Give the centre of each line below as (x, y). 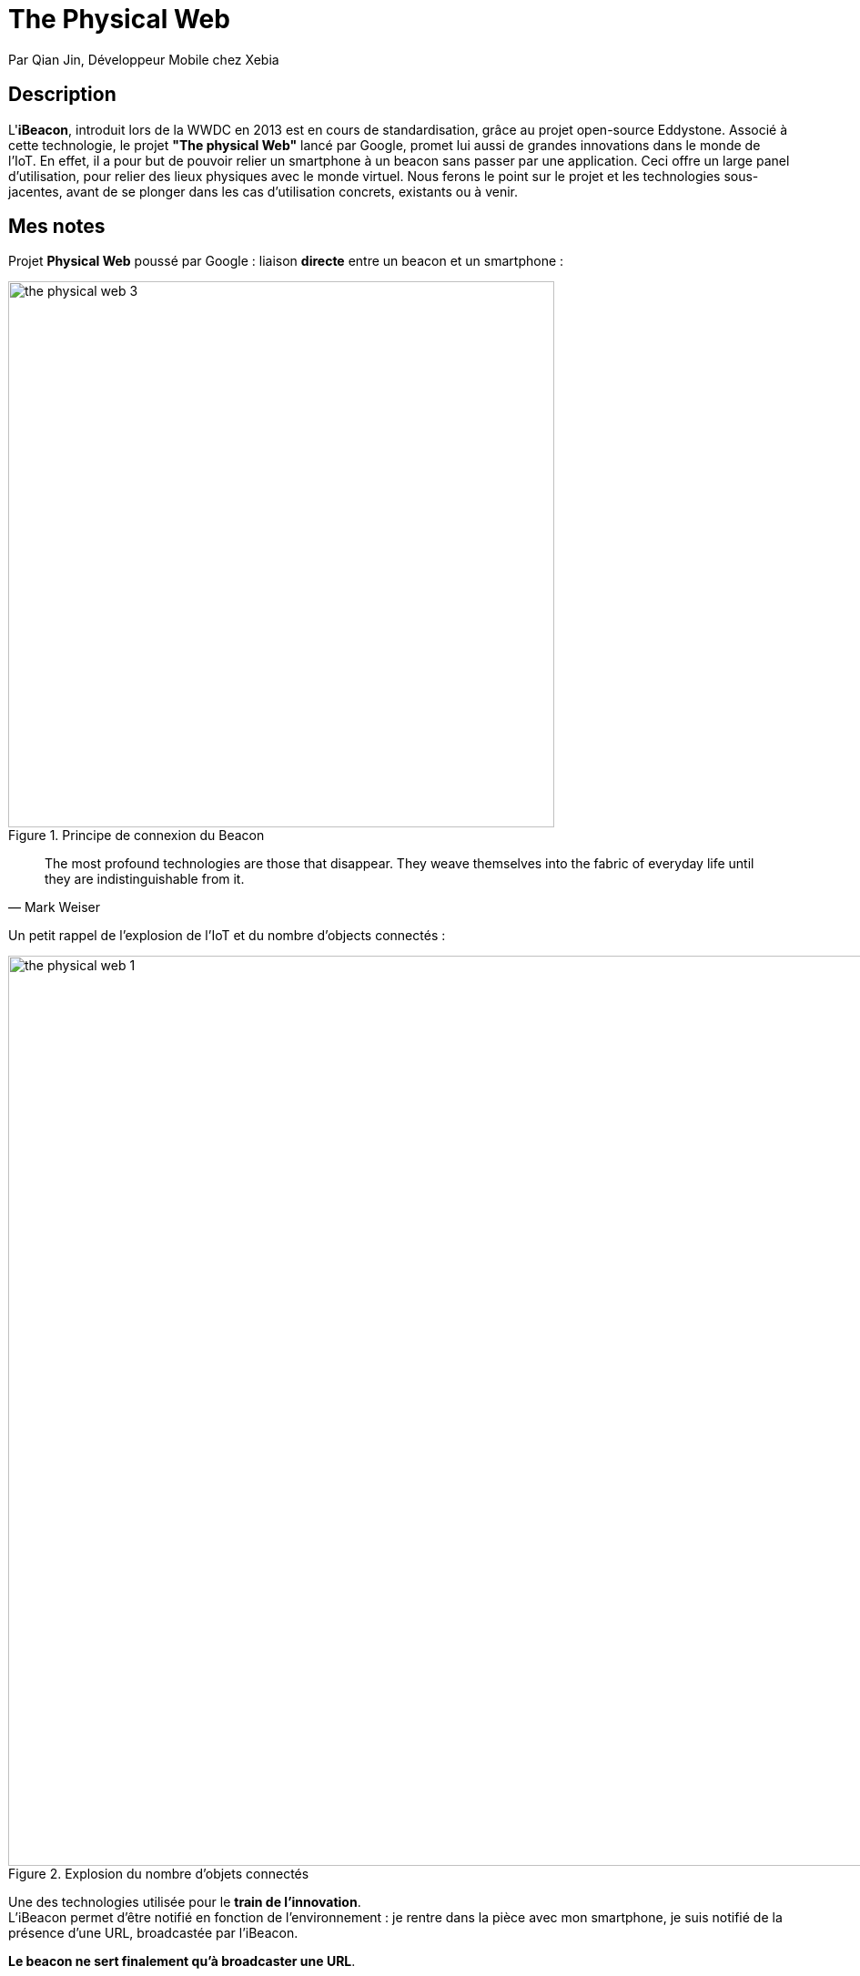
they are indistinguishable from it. (145, 879)
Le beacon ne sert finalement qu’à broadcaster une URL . (182, 1961)
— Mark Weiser (55, 907)
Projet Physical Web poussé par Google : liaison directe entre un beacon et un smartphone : (286, 261)
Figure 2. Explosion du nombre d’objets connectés (159, 1874)
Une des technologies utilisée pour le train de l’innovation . (185, 1902)
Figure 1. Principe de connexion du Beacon (137, 836)
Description (62, 95)
